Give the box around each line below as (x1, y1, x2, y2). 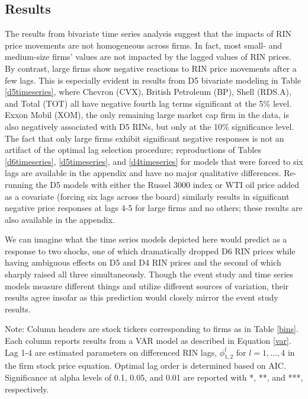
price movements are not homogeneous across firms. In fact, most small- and (5, 39, 283, 51)
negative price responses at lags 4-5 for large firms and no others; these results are (5, 202, 303, 214)
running (5, 178, 33, 190)
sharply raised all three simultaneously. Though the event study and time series (5, 268, 293, 280)
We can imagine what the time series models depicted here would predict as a (5, 233, 287, 245)
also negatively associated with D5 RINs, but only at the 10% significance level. (5, 120, 294, 132)
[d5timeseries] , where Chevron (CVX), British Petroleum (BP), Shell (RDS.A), (5, 85, 291, 98)
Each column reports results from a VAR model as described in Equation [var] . (5, 334, 291, 347)
